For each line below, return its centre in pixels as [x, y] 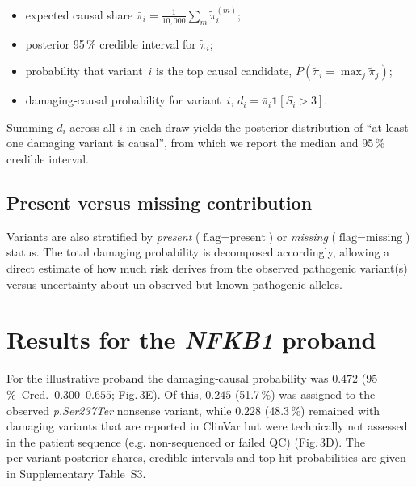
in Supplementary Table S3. [76, 473]
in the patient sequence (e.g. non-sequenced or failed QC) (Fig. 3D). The [186, 441]
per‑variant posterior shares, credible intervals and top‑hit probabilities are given [206, 457]
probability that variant [84, 71]
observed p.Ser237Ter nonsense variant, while [119, 410]
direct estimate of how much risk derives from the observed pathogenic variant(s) [207, 268]
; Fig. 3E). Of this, [156, 394]
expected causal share [79, 14]
